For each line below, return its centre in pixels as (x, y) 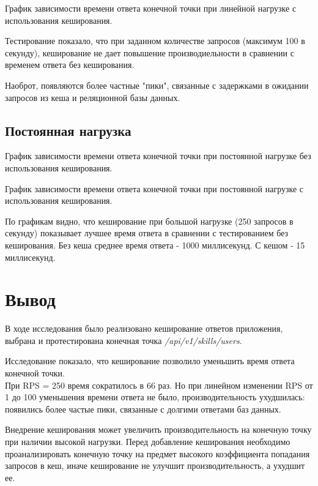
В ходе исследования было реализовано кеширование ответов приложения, (144, 328)
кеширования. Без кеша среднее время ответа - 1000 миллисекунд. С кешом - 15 (155, 245)
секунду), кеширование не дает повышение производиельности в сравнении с (150, 52)
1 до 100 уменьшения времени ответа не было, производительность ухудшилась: (155, 397)
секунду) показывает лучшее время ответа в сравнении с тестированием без (147, 233)
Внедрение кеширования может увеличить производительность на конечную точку (158, 429)
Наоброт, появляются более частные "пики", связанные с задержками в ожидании (157, 85)
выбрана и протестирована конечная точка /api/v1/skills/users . (124, 340)
